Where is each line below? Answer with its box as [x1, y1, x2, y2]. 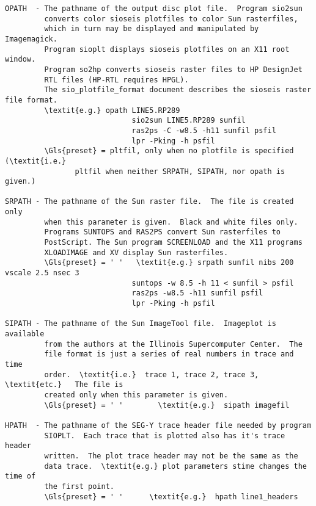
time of [5, 472, 36, 481]
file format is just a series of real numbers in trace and [44, 350, 294, 359]
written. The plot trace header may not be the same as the [44, 451, 298, 460]
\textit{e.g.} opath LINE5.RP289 [44, 106, 180, 115]
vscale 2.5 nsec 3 [5, 269, 79, 278]
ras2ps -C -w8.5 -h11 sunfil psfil [131, 126, 276, 135]
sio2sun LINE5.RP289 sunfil [131, 116, 246, 125]
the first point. [44, 482, 114, 491]
